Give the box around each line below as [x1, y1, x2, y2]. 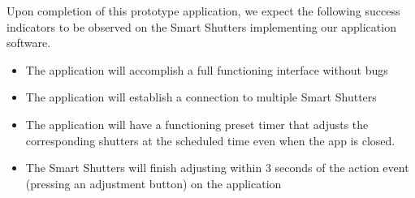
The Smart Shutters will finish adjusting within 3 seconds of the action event [25, 159, 409, 176]
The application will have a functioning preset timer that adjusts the [25, 115, 369, 132]
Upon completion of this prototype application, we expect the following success [6, 2, 400, 19]
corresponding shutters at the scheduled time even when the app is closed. [25, 131, 396, 148]
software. [6, 34, 51, 51]
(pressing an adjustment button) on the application [25, 174, 282, 192]
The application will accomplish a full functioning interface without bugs [25, 61, 388, 78]
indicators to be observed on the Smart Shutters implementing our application [6, 18, 396, 35]
